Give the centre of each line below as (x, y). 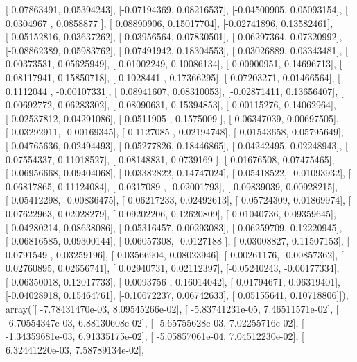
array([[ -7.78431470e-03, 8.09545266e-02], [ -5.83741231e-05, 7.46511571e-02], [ (172, 309)
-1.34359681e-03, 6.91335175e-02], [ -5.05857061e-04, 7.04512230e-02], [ (155, 336)
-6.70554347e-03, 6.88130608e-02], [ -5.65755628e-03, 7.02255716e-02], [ (155, 322)
